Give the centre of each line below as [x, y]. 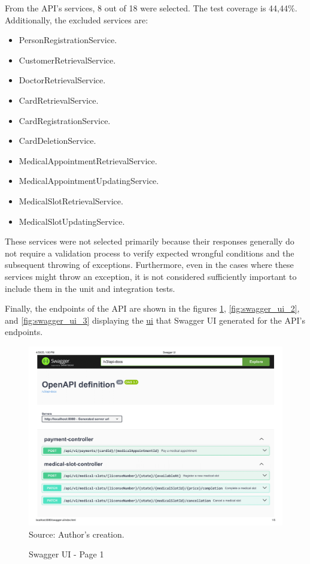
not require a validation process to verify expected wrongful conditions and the [150, 253]
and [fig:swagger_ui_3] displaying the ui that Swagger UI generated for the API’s [155, 320]
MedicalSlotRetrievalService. [71, 200]
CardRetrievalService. [59, 100]
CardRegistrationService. [65, 120]
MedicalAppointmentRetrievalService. [88, 160]
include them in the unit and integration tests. [90, 288]
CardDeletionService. [57, 141]
